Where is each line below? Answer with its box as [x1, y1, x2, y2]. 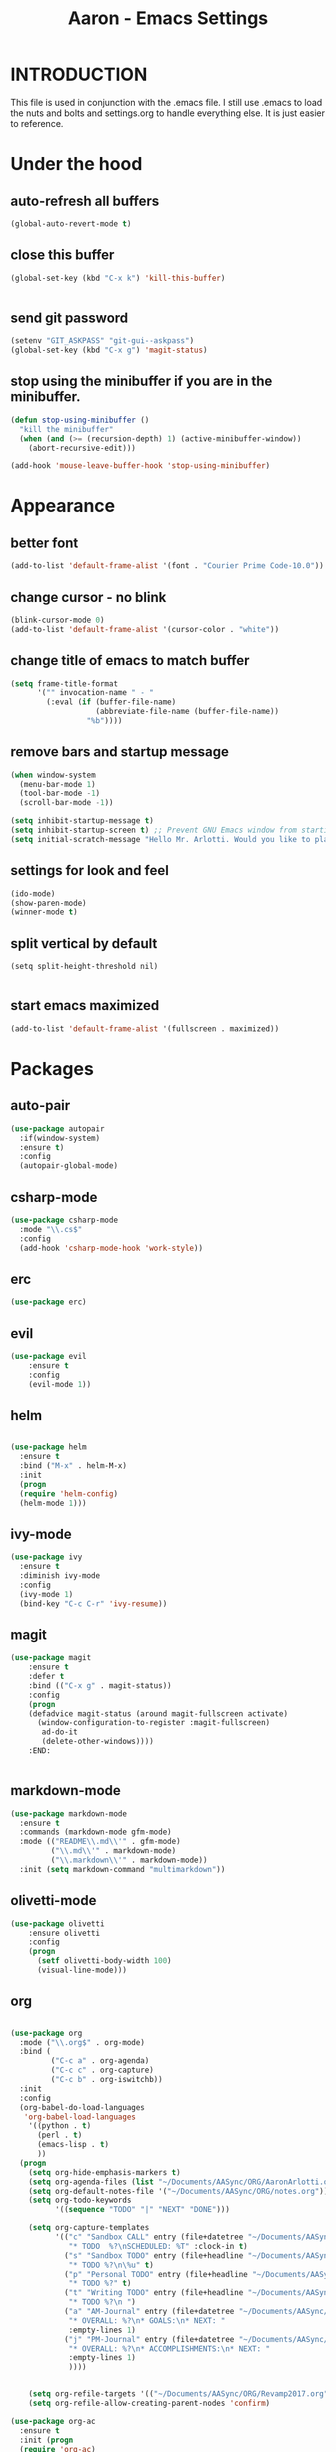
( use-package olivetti [10, 1918, 105, 1929]
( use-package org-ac [10, 2416, 97, 2426]
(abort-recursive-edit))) [28, 443, 137, 453]
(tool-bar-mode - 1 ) [19, 788, 101, 799]
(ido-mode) [10, 888, 56, 899]
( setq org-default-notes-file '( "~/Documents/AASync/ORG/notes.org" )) [28, 2186, 329, 2196]
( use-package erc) [10, 1297, 87, 1307]
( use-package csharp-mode [10, 1215, 118, 1225]
